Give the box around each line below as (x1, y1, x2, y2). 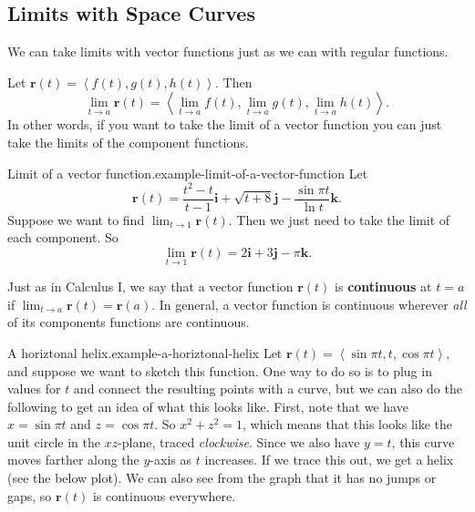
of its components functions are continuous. (7, 312, 250, 332)
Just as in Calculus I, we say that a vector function (7, 277, 294, 296)
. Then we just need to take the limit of (228, 210, 450, 229)
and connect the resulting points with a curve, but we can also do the (73, 379, 462, 398)
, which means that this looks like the (242, 415, 453, 434)
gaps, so (7, 486, 52, 505)
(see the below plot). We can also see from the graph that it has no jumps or (7, 468, 437, 487)
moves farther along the (7, 450, 139, 469)
